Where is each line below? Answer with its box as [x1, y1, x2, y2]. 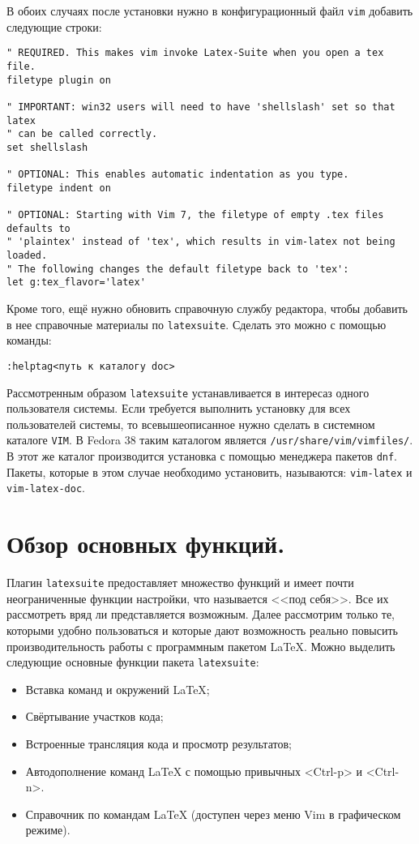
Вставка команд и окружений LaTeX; [25, 680, 210, 697]
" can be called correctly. [6, 128, 158, 140]
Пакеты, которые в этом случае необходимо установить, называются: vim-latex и [6, 463, 413, 480]
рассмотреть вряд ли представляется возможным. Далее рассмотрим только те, [6, 606, 395, 623]
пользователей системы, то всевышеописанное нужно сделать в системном [6, 415, 375, 432]
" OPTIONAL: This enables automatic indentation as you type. [6, 169, 349, 181]
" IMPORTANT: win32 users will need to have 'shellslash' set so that [6, 101, 395, 113]
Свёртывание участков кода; [25, 708, 164, 725]
